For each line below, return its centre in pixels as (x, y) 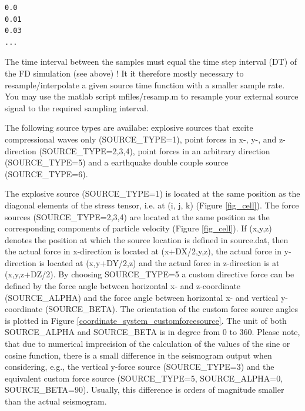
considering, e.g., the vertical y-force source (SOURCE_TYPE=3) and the (140, 367)
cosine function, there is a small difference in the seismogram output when (138, 355)
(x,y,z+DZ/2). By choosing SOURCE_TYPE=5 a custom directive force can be (150, 274)
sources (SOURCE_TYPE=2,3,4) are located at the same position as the (137, 216)
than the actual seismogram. (56, 401)
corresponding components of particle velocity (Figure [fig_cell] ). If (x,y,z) (138, 228)
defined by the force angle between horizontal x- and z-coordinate (123, 286)
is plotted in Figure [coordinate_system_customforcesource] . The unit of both (146, 320)
